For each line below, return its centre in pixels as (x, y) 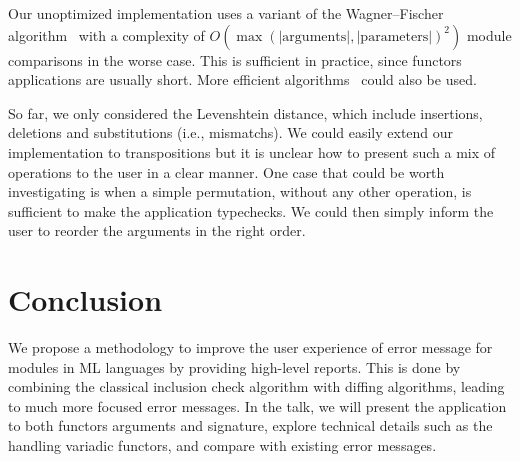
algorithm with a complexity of (106, 34)
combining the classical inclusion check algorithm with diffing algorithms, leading (256, 386)
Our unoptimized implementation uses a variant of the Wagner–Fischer (226, 13)
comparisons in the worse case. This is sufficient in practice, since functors (235, 59)
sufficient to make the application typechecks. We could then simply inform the (251, 210)
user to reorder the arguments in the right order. (157, 230)
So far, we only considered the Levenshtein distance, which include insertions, (245, 112)
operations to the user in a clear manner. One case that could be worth (226, 171)
